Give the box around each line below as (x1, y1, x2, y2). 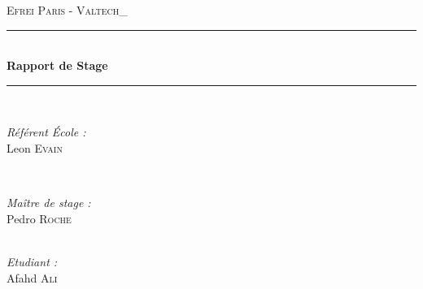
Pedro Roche (7, 209, 72, 226)
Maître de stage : (7, 194, 91, 211)
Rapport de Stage (7, 57, 108, 74)
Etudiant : (7, 252, 58, 270)
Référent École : (7, 123, 86, 140)
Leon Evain (7, 139, 63, 156)
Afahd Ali (7, 269, 58, 286)
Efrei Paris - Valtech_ (7, 2, 128, 18)
